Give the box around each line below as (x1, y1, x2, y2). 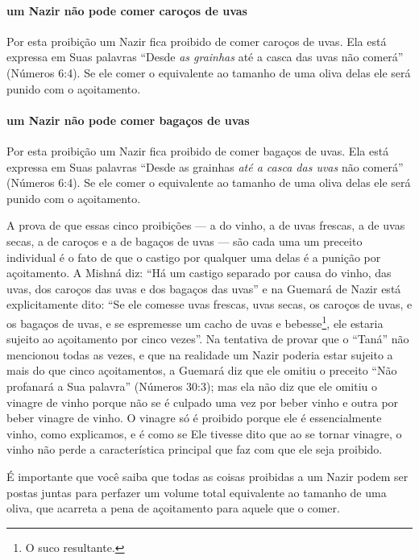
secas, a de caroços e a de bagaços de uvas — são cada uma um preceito (6, 232, 363, 249)
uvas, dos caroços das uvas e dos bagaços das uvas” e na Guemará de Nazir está (6, 280, 401, 297)
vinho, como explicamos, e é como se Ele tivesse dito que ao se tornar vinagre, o (6, 425, 402, 442)
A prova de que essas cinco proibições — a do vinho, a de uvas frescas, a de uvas (6, 217, 405, 234)
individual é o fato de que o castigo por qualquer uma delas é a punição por (6, 248, 381, 265)
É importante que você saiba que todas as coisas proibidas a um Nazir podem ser (6, 467, 409, 484)
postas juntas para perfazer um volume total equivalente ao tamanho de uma (6, 483, 387, 500)
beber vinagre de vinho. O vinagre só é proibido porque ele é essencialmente (6, 409, 382, 426)
